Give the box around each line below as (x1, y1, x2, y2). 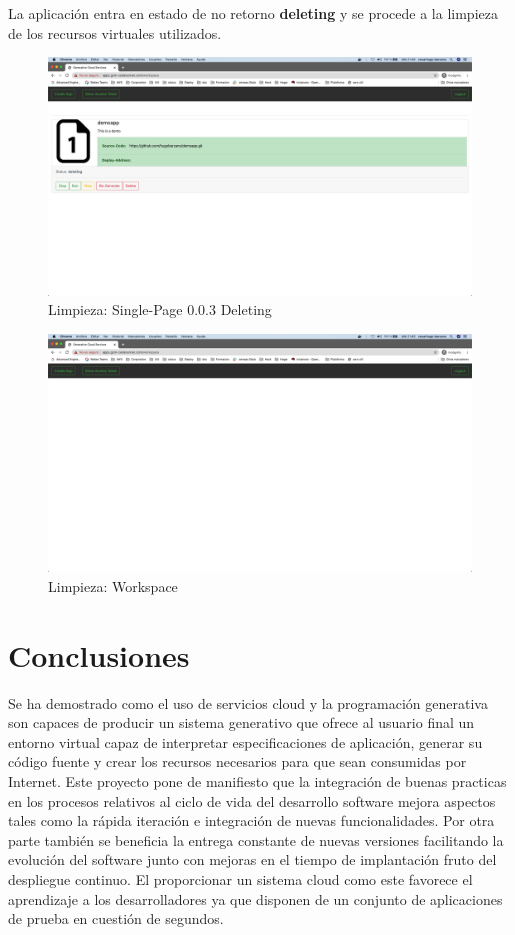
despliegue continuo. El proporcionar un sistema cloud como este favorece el (8, 869, 473, 890)
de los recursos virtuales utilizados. (8, 22, 222, 43)
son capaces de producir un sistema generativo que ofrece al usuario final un (8, 712, 475, 733)
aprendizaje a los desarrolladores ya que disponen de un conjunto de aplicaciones (8, 888, 503, 909)
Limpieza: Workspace (48, 575, 178, 596)
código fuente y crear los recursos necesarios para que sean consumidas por (8, 751, 467, 772)
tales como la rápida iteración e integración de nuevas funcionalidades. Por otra (8, 810, 495, 831)
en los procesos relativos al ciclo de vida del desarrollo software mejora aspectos (8, 790, 496, 811)
